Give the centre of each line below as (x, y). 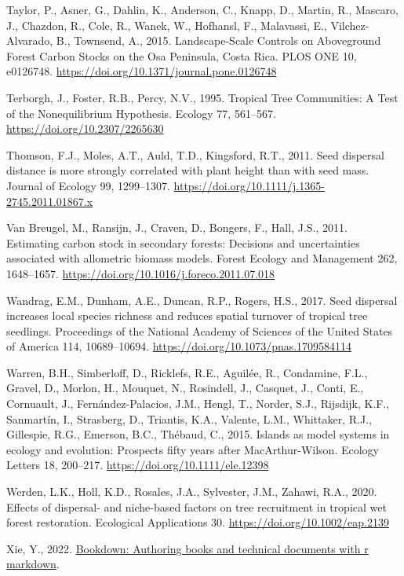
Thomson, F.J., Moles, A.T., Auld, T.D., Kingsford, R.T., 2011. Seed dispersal (195, 154)
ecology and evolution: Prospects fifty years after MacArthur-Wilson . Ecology (193, 449)
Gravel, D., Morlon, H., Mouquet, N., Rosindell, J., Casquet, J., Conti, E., (185, 388)
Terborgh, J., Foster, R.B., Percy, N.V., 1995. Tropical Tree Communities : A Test (202, 97)
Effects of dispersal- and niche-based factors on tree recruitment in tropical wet (197, 506)
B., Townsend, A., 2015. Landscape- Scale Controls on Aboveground (218, 40)
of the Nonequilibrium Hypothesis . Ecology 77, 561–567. (141, 113)
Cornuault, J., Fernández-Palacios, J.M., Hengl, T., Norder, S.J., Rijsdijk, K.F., (198, 404)
